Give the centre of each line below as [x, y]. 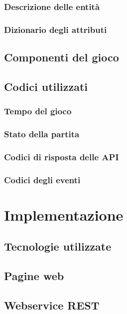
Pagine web [34, 276]
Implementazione [64, 214]
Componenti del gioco [62, 57]
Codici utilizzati [46, 86]
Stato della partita [42, 134]
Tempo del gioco [38, 111]
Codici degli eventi [42, 179]
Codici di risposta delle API [62, 157]
